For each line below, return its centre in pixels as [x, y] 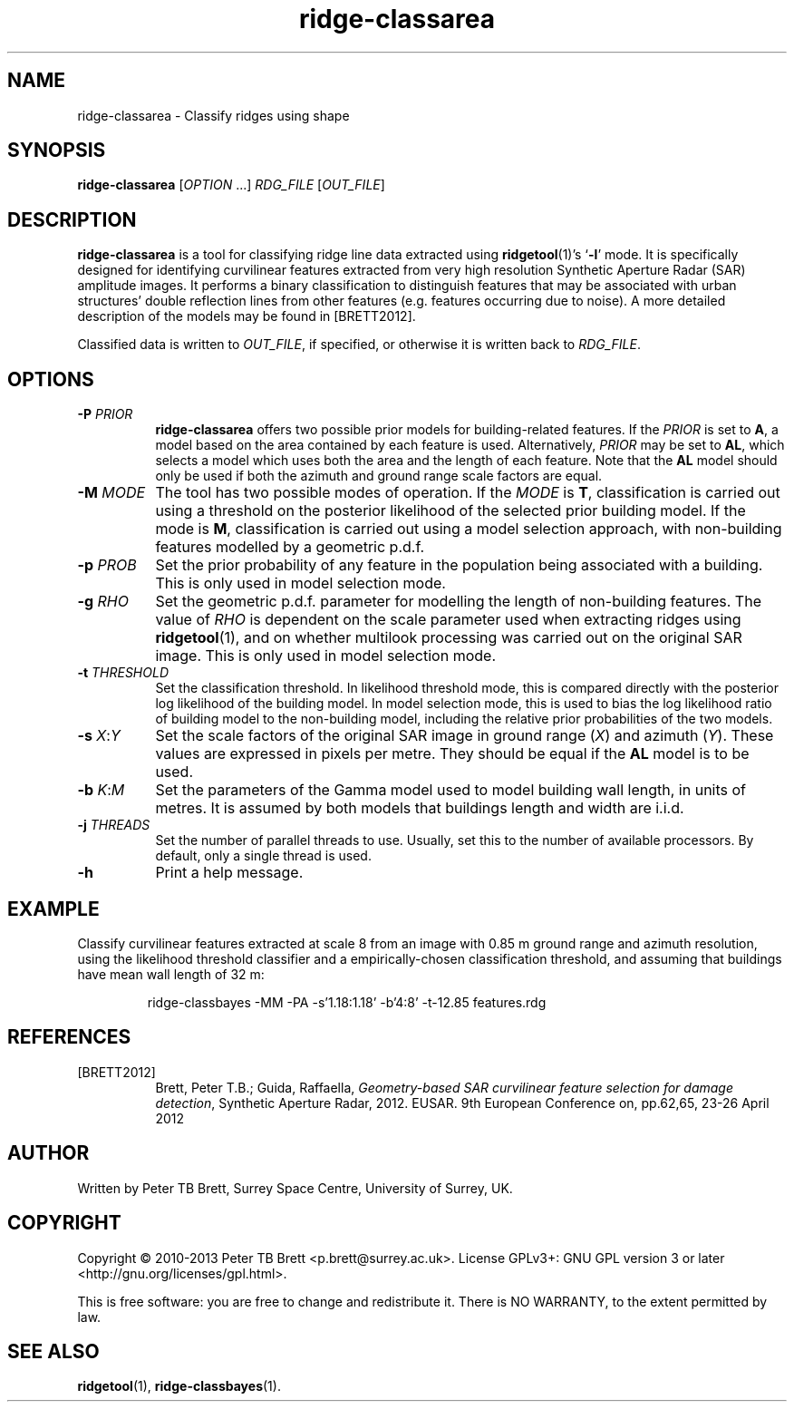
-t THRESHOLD [123, 673]
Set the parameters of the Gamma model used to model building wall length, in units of [450, 790]
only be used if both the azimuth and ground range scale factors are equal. [379, 476]
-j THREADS [114, 825]
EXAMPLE [53, 909]
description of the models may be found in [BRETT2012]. [247, 316]
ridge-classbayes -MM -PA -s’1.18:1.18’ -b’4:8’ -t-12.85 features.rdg [347, 1002]
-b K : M [101, 790]
